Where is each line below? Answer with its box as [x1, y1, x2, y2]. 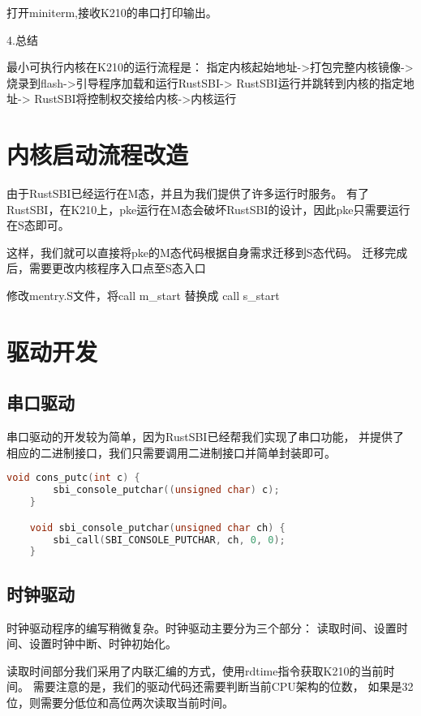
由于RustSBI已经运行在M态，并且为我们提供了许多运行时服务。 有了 [6, 185, 369, 202]
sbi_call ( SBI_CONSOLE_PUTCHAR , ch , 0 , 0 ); [53, 534, 286, 546]
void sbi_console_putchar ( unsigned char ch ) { [29, 521, 286, 534]
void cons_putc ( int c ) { [6, 472, 140, 484]
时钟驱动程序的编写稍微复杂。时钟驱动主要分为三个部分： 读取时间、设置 [6, 619, 397, 636]
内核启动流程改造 [6, 138, 189, 171]
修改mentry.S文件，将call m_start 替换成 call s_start [6, 287, 280, 304]
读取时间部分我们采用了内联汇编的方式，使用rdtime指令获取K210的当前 [6, 662, 384, 679]
